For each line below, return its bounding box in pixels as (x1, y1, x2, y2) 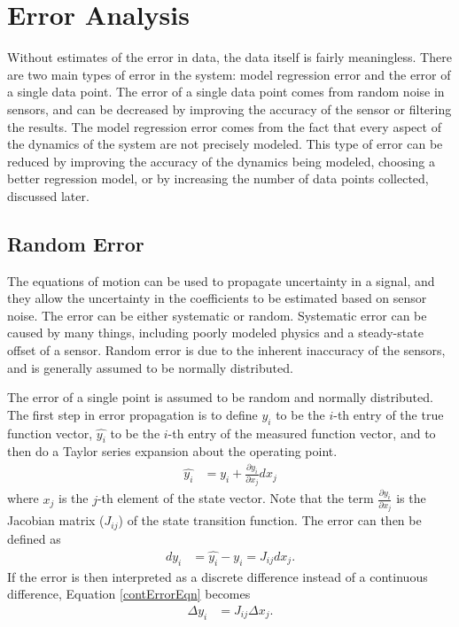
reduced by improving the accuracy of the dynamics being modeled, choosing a (7, 151, 435, 170)
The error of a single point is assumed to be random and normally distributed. (7, 388, 433, 406)
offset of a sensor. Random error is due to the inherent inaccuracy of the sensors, (7, 341, 446, 360)
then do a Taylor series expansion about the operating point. (7, 442, 338, 461)
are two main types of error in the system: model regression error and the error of (7, 65, 451, 83)
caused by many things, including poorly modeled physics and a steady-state (7, 323, 424, 342)
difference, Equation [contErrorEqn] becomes (7, 584, 251, 603)
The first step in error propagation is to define (7, 405, 258, 423)
